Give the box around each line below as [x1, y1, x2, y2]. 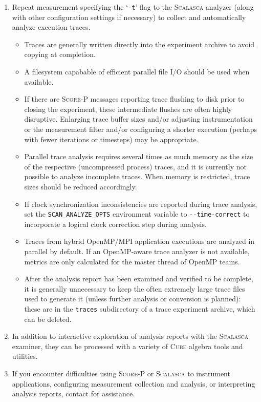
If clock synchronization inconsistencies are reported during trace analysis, [24, 198, 257, 209]
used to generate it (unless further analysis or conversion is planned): [24, 293, 241, 304]
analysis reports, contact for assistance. [12, 388, 135, 399]
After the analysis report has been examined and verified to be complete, [24, 273, 253, 284]
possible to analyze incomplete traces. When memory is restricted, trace [24, 171, 250, 182]
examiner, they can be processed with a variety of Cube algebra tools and [12, 340, 243, 351]
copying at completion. [24, 49, 96, 60]
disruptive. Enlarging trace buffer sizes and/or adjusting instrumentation [24, 113, 253, 124]
